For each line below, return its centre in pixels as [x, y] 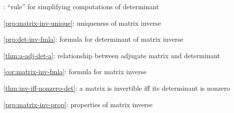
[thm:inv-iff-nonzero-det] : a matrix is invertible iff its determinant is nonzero [117, 88]
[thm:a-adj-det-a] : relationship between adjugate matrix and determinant [112, 55]
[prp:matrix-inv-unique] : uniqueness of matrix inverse [82, 23]
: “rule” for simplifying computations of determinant [81, 6]
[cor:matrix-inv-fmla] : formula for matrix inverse [75, 72]
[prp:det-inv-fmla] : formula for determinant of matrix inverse [93, 39]
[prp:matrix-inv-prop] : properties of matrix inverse [78, 104]
